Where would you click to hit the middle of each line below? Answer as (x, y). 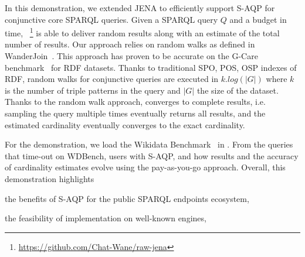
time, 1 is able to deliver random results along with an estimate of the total (142, 32)
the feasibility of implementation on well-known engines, (106, 218)
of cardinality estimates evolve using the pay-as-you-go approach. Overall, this (145, 167)
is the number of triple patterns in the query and (93, 90)
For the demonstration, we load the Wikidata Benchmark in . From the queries (149, 144)
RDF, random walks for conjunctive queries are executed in (112, 79)
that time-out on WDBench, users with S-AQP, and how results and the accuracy (152, 155)
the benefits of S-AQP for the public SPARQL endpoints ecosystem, (127, 198)
